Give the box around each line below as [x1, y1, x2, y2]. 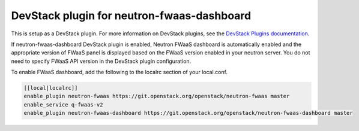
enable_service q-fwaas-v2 [23, 101, 103, 108]
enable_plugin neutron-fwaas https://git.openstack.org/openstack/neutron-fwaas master [23, 93, 290, 100]
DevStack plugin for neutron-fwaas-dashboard [11, 9, 252, 22]
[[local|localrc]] [23, 84, 78, 92]
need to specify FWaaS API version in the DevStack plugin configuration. [11, 57, 192, 65]
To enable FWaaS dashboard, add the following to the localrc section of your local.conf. [11, 69, 228, 76]
